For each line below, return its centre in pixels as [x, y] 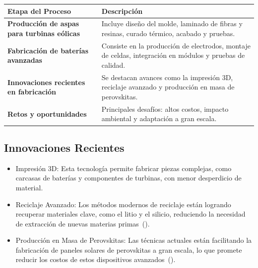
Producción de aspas [43, 23]
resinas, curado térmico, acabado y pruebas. [168, 33]
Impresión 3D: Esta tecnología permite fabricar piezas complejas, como [124, 168]
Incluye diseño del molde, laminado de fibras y [172, 23]
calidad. [113, 65]
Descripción [122, 11]
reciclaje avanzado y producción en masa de [168, 87]
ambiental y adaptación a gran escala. [159, 118]
